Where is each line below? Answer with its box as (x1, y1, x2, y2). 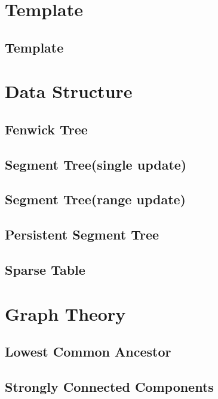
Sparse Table (5, 260, 85, 279)
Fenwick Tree (5, 119, 88, 138)
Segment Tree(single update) (5, 155, 187, 173)
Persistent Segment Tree (5, 225, 159, 244)
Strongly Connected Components (5, 377, 214, 395)
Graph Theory (5, 301, 126, 326)
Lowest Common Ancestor (5, 342, 171, 361)
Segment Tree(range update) (5, 190, 186, 208)
